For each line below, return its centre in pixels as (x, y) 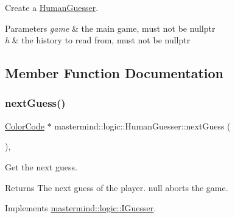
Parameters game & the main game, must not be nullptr (110, 28)
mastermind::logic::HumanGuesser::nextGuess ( (142, 125)
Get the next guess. (41, 166)
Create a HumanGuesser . (52, 7)
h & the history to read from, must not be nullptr (98, 40)
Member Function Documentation (114, 73)
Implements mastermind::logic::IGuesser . (81, 208)
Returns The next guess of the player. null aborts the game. (117, 187)
